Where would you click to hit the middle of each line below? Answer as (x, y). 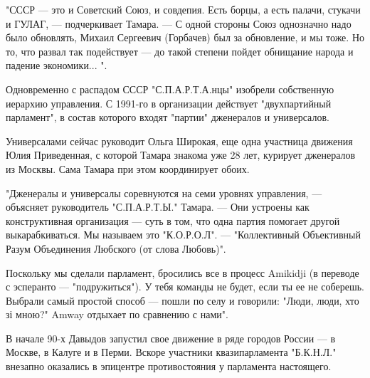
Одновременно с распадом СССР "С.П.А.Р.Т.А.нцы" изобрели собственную (170, 89)
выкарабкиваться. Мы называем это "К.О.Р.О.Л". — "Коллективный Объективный (184, 235)
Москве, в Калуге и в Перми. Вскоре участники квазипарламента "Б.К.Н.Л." (171, 352)
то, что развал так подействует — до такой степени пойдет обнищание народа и (180, 51)
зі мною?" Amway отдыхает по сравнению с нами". (117, 314)
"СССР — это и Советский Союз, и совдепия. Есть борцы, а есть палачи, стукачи (183, 9)
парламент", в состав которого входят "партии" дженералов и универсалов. (168, 117)
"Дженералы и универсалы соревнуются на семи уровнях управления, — (164, 193)
